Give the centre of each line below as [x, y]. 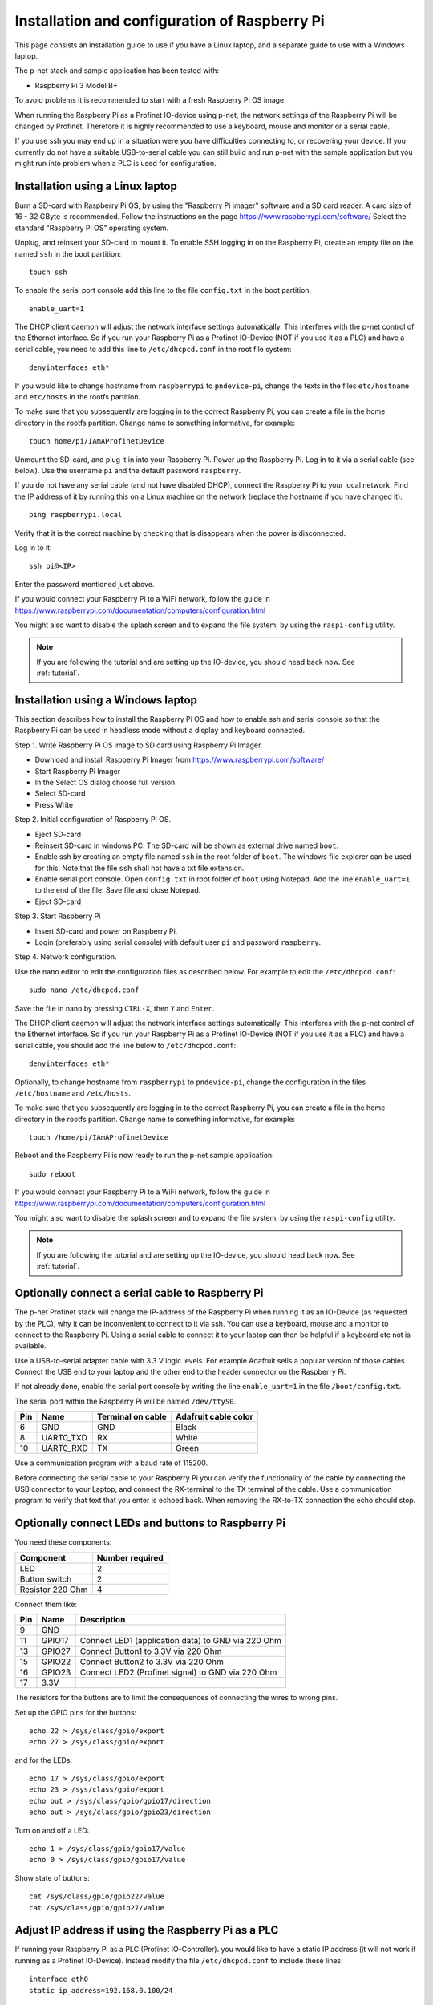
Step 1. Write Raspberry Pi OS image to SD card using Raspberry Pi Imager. [139, 745]
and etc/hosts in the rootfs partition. [77, 397]
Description [103, 1620]
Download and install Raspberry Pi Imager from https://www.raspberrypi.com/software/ [180, 760]
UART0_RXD [65, 1448]
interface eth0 [59, 1979]
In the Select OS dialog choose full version [105, 782]
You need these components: [63, 1542]
